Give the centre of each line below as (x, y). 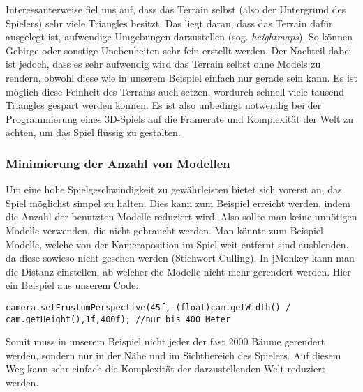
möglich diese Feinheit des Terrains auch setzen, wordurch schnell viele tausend (175, 91)
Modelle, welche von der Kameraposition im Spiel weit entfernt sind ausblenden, (177, 244)
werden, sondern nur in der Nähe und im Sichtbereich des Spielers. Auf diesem (173, 355)
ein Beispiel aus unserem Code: (72, 285)
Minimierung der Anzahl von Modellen (118, 163)
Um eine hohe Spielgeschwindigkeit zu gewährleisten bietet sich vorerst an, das (174, 189)
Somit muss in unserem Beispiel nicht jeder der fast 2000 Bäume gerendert (165, 341)
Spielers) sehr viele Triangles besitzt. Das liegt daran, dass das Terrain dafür (169, 23)
